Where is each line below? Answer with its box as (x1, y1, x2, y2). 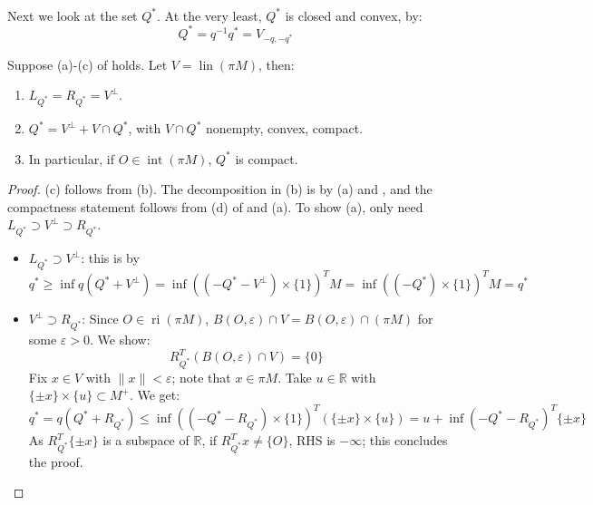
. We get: (129, 385, 180, 404)
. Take (277, 367, 312, 386)
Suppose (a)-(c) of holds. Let (7, 54, 168, 73)
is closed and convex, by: (285, 5, 423, 24)
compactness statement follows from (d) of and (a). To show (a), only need (7, 197, 423, 216)
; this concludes (362, 431, 448, 450)
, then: (258, 54, 295, 73)
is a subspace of (102, 431, 190, 450)
